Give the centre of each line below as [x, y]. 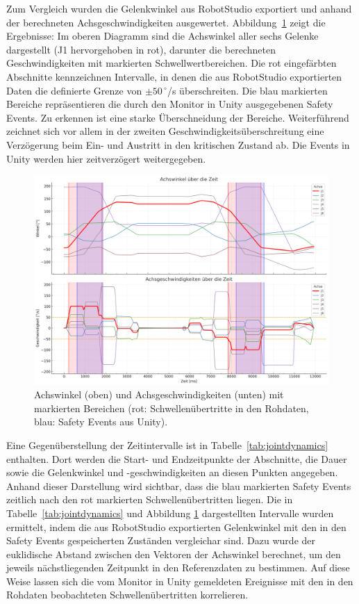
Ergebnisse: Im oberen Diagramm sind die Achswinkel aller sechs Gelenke [162, 36]
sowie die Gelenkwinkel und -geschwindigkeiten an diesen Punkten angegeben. [172, 472]
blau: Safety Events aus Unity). [101, 422]
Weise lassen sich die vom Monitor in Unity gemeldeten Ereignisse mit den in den [180, 581]
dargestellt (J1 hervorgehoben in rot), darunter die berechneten [141, 49]
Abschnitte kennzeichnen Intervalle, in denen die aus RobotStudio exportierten [174, 76]
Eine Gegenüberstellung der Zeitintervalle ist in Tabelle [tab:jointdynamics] [167, 444]
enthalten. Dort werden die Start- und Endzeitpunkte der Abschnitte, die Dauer [177, 458]
